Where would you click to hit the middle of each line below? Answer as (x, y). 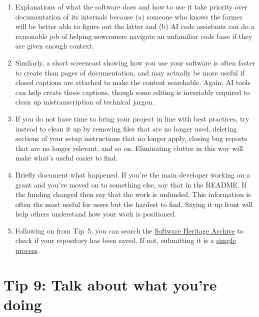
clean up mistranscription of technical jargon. (85, 102)
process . (27, 250)
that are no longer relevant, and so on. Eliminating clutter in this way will (129, 148)
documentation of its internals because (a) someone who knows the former (129, 16)
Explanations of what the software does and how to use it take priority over (131, 6)
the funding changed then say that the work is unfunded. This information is (133, 194)
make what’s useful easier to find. (66, 158)
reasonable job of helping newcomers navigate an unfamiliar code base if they (134, 36)
